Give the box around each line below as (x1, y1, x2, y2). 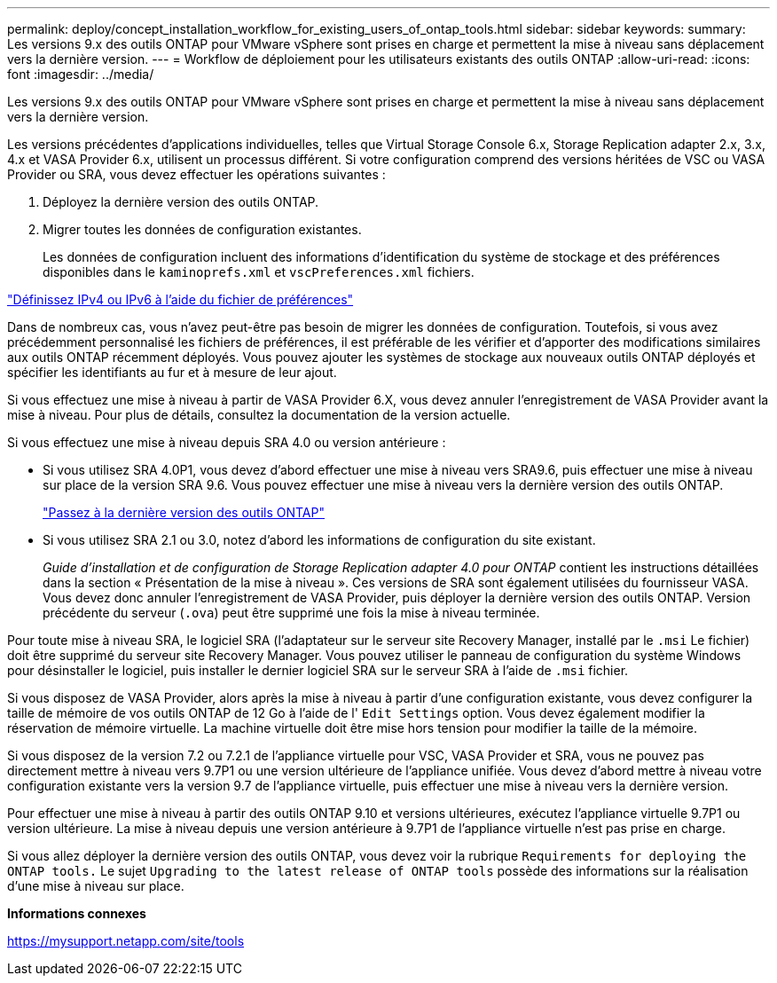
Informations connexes (7, 906, 146, 921)
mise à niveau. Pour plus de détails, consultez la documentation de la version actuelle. (7, 407, 511, 422)
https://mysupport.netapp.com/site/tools (7, 933, 245, 948)
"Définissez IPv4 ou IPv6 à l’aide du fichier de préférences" (7, 292, 354, 307)
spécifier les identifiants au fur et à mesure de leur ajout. (7, 365, 337, 380)
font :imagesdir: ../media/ (7, 67, 154, 82)
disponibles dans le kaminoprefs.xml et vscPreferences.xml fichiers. (43, 264, 475, 279)
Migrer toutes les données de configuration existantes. (43, 222, 362, 237)
